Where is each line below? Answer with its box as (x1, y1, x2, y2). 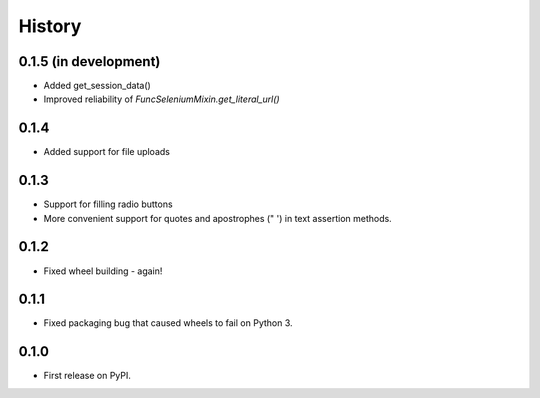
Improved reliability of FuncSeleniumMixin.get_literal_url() (43, 93, 280, 105)
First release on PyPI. (43, 370, 132, 382)
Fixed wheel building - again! (43, 265, 163, 277)
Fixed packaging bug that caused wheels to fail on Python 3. (43, 317, 294, 329)
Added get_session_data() (43, 80, 152, 92)
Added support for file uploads (43, 146, 170, 158)
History (18, 15, 82, 37)
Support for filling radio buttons (43, 198, 174, 210)
